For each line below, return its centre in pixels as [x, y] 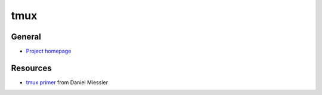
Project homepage [49, 51]
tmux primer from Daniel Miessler [67, 82]
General [26, 37]
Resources [31, 68]
